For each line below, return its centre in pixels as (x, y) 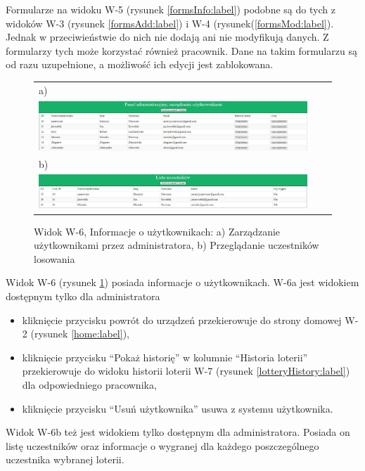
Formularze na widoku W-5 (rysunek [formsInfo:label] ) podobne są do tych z (171, 9)
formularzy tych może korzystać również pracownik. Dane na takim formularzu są (181, 50)
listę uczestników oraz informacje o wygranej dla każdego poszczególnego (162, 445)
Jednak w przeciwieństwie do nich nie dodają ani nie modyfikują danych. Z (167, 37)
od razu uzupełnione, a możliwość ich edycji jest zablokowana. (140, 64)
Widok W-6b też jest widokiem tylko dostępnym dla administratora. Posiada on (178, 432)
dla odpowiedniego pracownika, (89, 384)
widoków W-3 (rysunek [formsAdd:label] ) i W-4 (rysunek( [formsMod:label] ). (170, 23)
